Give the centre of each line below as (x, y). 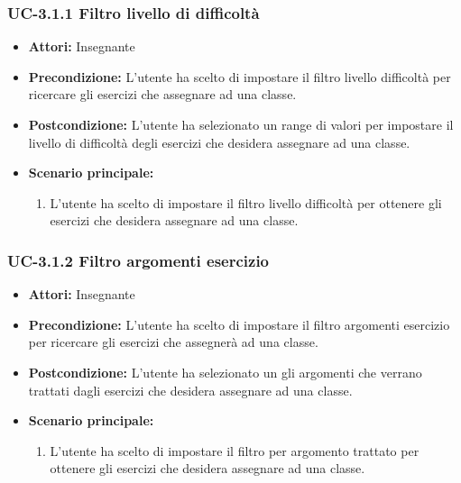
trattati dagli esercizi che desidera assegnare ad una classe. (190, 390)
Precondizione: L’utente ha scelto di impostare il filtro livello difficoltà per (240, 76)
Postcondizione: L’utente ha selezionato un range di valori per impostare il (241, 124)
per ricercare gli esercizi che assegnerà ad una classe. (173, 342)
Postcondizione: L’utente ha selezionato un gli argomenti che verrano (225, 372)
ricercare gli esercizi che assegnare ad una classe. (162, 94)
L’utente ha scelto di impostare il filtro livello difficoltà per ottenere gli (246, 202)
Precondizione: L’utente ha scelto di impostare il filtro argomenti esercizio (239, 324)
